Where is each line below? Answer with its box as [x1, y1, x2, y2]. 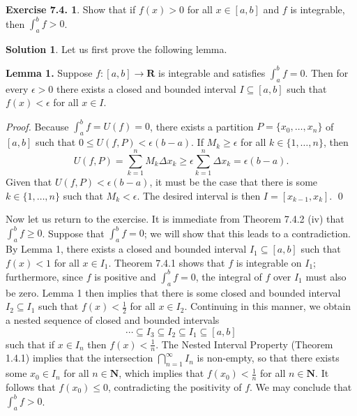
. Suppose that [42, 225, 105, 240]
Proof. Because [6, 119, 69, 133]
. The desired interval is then [137, 188, 261, 202]
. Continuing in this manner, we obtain [184, 299, 351, 313]
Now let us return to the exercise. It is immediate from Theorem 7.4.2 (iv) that [6, 211, 344, 226]
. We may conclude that [250, 380, 352, 394]
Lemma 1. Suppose [6, 65, 93, 80]
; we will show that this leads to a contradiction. [144, 225, 351, 240]
